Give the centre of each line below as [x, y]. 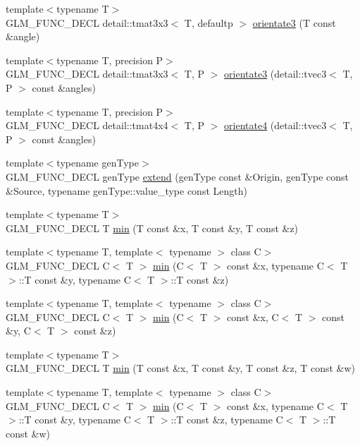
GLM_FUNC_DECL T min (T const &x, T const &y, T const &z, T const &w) [181, 368]
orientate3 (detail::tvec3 [275, 74]
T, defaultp [209, 22]
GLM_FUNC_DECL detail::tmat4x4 [87, 125]
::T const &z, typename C [227, 420]
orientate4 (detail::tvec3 [275, 125]
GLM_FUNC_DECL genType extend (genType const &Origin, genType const [178, 176]
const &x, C [253, 317]
